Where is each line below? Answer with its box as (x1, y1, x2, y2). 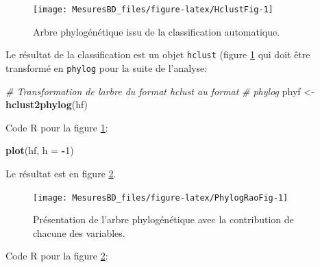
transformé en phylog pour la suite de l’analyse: (5, 60, 208, 75)
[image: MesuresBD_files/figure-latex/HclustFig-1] (33, 5, 273, 14)
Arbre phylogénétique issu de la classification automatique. (33, 24, 280, 38)
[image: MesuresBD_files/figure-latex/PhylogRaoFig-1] (33, 192, 288, 203)
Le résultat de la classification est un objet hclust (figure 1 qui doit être (5, 47, 310, 62)
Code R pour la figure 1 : (5, 120, 108, 134)
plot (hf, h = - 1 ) (5, 143, 74, 157)
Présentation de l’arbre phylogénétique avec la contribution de (33, 212, 294, 227)
